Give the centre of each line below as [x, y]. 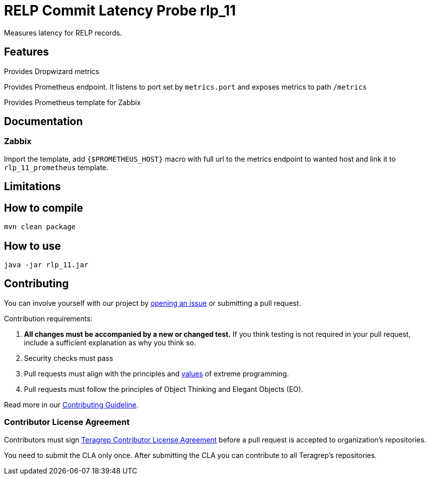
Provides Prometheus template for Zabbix [72, 102]
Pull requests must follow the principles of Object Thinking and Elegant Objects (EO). [164, 389]
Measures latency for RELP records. [63, 33]
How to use [32, 246]
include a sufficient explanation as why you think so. [110, 342]
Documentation [43, 122]
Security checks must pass [69, 358]
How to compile [43, 208]
